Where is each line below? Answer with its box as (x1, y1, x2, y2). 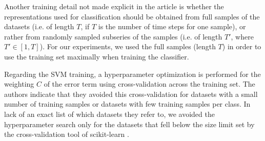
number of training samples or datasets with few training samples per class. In (4, 98, 251, 109)
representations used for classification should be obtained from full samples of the (4, 11, 260, 22)
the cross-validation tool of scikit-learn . (4, 129, 129, 139)
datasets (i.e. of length (4, 21, 74, 32)
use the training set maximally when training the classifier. (4, 51, 189, 62)
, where (231, 31, 254, 42)
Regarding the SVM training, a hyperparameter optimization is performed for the (4, 68, 261, 79)
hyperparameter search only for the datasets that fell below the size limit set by (4, 118, 255, 129)
